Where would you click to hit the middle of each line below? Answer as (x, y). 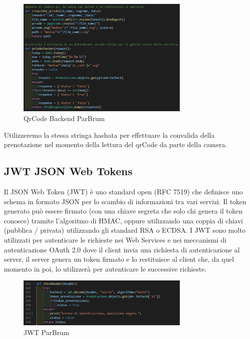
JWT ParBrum (46, 332)
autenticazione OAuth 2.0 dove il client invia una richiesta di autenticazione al (122, 249)
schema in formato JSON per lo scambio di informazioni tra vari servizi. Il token (125, 201)
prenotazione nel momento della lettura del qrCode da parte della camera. (116, 144)
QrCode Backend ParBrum (64, 118)
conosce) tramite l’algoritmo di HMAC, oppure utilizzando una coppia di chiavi (124, 220)
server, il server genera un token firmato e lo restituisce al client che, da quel (119, 259)
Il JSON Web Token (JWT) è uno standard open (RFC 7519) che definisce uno (124, 192)
